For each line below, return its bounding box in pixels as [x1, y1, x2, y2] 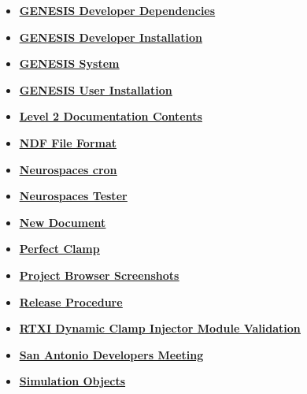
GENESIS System [19, 55, 120, 72]
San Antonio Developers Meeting [19, 346, 204, 362]
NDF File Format [19, 134, 117, 151]
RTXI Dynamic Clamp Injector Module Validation [19, 320, 301, 336]
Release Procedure [19, 293, 123, 310]
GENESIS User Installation [19, 81, 172, 98]
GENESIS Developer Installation [19, 28, 202, 45]
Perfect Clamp [19, 240, 100, 257]
